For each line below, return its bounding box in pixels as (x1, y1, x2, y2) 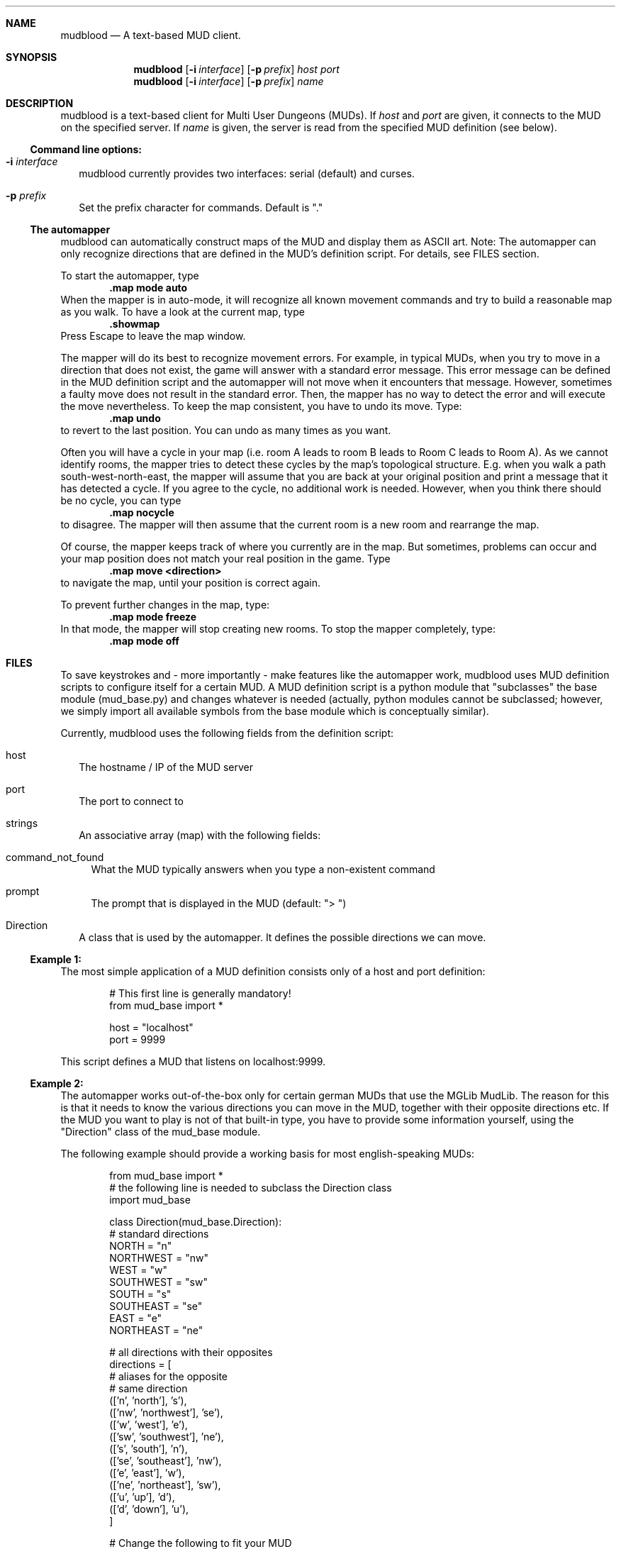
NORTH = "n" (109, 1240, 172, 1252)
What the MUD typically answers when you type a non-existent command (91, 863, 435, 875)
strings (6, 817, 38, 829)
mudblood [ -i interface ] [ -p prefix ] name (133, 75, 324, 87)
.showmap (109, 318, 160, 330)
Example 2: (30, 1077, 84, 1089)
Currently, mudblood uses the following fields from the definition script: (60, 727, 394, 739)
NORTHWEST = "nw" (109, 1252, 208, 1264)
